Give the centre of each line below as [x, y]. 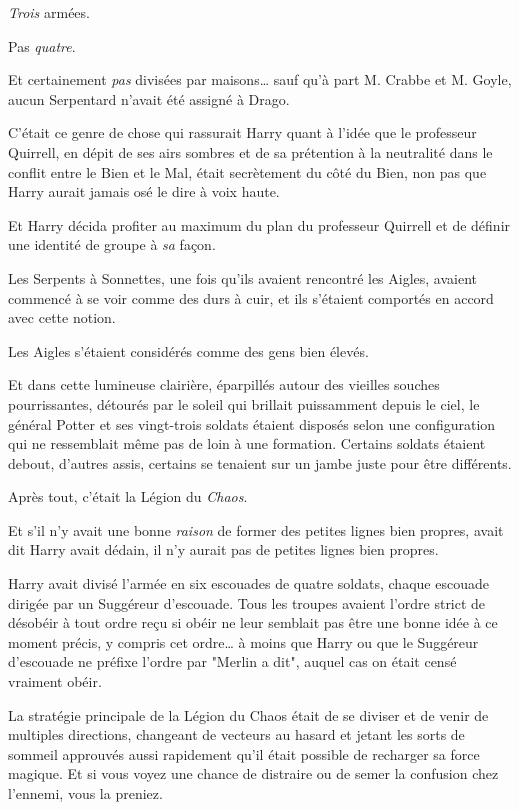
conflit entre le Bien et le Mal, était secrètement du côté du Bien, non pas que [247, 171]
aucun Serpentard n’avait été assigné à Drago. [149, 98]
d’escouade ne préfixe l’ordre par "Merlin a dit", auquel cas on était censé [232, 661]
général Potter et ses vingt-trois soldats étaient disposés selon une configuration [252, 423]
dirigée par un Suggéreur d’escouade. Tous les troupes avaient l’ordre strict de [247, 602]
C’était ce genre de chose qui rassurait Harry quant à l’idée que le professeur [242, 132]
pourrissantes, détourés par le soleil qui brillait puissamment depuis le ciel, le [244, 403]
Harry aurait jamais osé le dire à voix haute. [144, 191]
